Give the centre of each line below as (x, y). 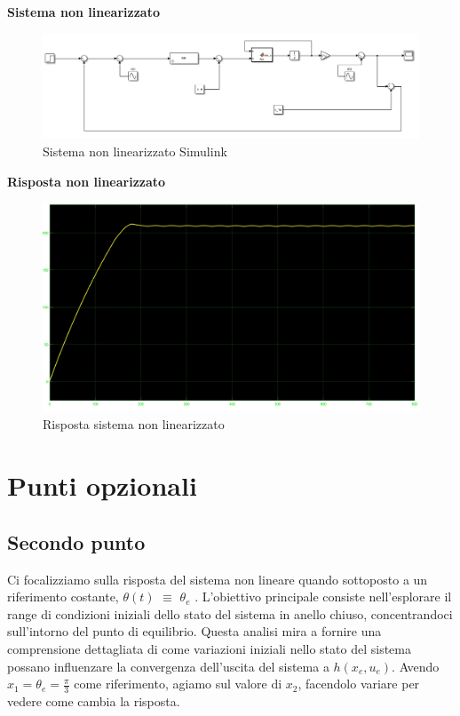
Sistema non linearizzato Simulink (135, 151)
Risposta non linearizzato (87, 181)
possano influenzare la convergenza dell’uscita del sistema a (168, 666)
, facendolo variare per (359, 684)
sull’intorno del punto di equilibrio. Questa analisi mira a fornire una (194, 631)
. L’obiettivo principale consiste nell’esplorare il (323, 597)
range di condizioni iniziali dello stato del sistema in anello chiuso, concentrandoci (230, 613)
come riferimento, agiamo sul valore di (178, 684)
